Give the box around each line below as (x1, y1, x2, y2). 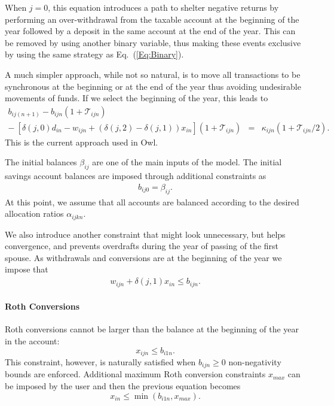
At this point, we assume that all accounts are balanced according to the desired (5, 195, 299, 208)
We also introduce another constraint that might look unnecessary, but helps (5, 228, 286, 240)
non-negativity (228, 355, 281, 368)
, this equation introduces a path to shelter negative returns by (48, 1, 279, 13)
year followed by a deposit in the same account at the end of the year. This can (5, 25, 296, 37)
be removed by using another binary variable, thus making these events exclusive (5, 36, 301, 49)
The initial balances (5, 156, 77, 168)
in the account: (5, 334, 60, 347)
